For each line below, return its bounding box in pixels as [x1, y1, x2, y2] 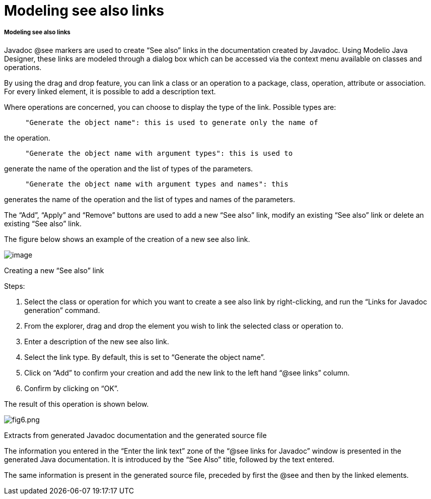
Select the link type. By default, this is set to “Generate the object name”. [24, 352, 265, 361]
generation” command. [24, 305, 100, 315]
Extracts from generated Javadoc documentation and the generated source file [4, 430, 267, 440]
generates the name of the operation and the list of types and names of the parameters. [4, 195, 296, 204]
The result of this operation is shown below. [4, 399, 149, 408]
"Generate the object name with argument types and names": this [25, 179, 289, 188]
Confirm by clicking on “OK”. [24, 384, 119, 393]
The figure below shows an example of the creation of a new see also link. [4, 234, 250, 243]
